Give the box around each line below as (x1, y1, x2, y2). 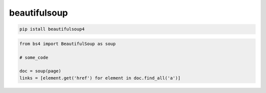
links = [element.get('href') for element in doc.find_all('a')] (19, 75, 181, 81)
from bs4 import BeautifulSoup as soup (19, 41, 116, 46)
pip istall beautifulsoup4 (19, 26, 85, 32)
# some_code (19, 54, 49, 60)
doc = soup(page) (19, 69, 62, 74)
